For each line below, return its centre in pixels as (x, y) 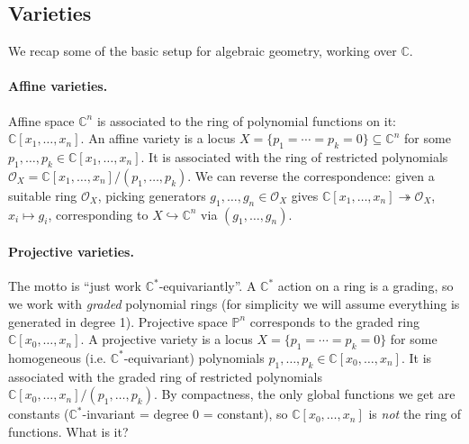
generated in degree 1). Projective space (118, 321)
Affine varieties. (58, 86)
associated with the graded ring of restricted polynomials (165, 376)
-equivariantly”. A (207, 286)
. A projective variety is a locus (167, 339)
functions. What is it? (68, 431)
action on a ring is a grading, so (365, 286)
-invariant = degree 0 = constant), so (185, 414)
